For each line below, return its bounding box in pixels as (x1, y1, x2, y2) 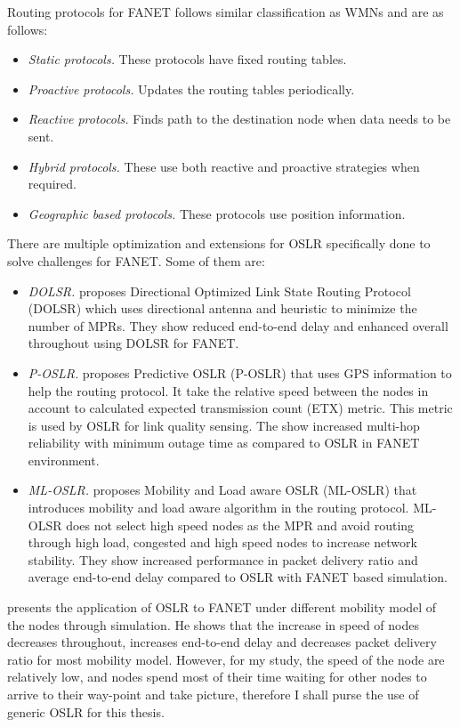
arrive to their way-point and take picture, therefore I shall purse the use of (7, 685, 419, 703)
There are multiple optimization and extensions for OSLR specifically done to (7, 234, 431, 253)
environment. (28, 450, 100, 469)
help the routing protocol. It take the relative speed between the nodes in (28, 381, 429, 400)
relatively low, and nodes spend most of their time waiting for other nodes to (7, 667, 427, 686)
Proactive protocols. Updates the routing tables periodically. (28, 79, 355, 98)
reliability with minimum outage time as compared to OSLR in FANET (28, 433, 420, 452)
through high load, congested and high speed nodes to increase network (28, 533, 417, 552)
